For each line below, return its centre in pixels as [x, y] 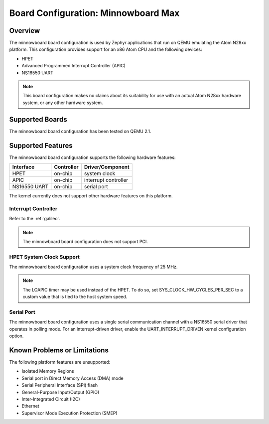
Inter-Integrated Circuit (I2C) [51, 399]
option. [16, 336]
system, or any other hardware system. [63, 103]
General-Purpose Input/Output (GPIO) [61, 392]
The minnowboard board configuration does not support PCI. [85, 241]
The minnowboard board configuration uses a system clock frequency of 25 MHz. [93, 267]
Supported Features [41, 145]
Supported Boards [38, 119]
